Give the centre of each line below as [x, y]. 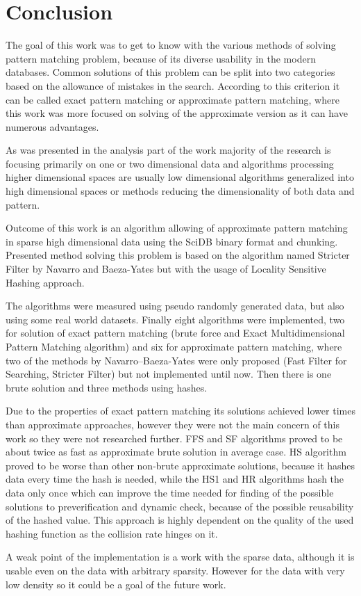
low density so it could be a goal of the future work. [116, 584]
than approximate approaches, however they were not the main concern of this [173, 424]
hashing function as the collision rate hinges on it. [112, 533]
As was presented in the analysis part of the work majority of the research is [168, 150]
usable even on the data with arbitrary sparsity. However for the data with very [175, 570]
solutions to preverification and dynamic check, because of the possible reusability [180, 506]
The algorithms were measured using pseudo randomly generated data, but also [175, 306]
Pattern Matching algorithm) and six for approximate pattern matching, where [174, 346]
